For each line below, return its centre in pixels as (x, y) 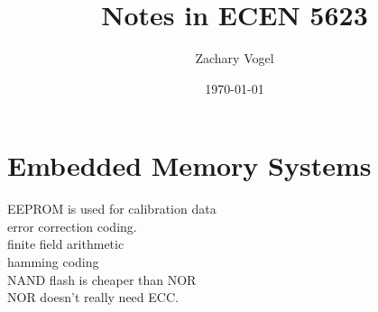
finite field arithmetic (66, 244)
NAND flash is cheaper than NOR (102, 279)
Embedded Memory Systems (189, 165)
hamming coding (53, 262)
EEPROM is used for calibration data (112, 209)
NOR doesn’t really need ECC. (93, 297)
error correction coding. (72, 226)
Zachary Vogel (235, 58)
